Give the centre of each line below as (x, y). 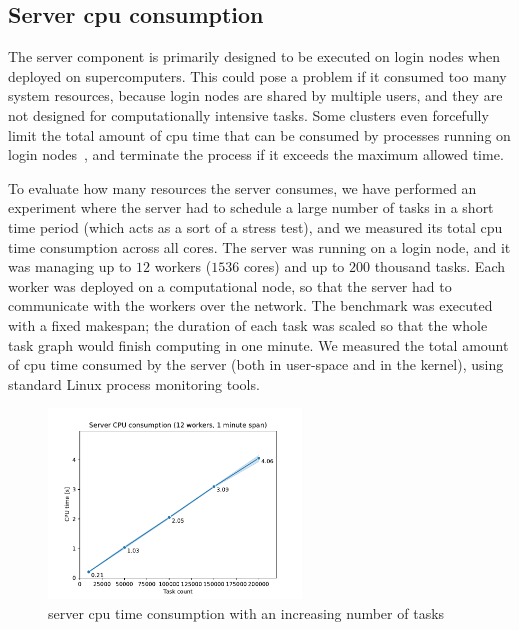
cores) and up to (294, 266)
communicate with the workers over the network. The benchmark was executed (250, 305)
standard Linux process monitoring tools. (134, 383)
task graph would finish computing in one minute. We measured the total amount (258, 344)
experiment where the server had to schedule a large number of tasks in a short (251, 207)
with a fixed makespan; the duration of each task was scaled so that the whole (248, 324)
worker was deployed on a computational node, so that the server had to (230, 285)
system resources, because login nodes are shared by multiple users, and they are (255, 95)
